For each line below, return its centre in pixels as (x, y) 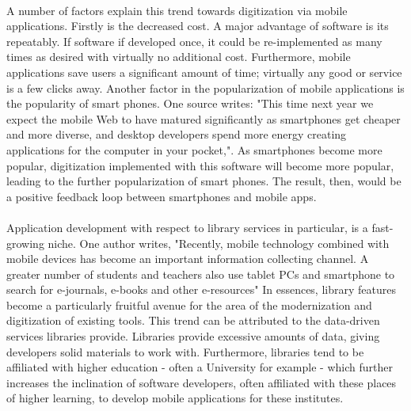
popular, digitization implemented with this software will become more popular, (200, 165)
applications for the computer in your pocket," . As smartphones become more (194, 149)
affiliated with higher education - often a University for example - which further (200, 367)
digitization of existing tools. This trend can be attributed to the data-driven (193, 320)
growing (25, 243)
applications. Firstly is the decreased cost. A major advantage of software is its (198, 26)
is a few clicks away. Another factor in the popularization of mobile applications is (205, 88)
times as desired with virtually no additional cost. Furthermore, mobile (179, 57)
